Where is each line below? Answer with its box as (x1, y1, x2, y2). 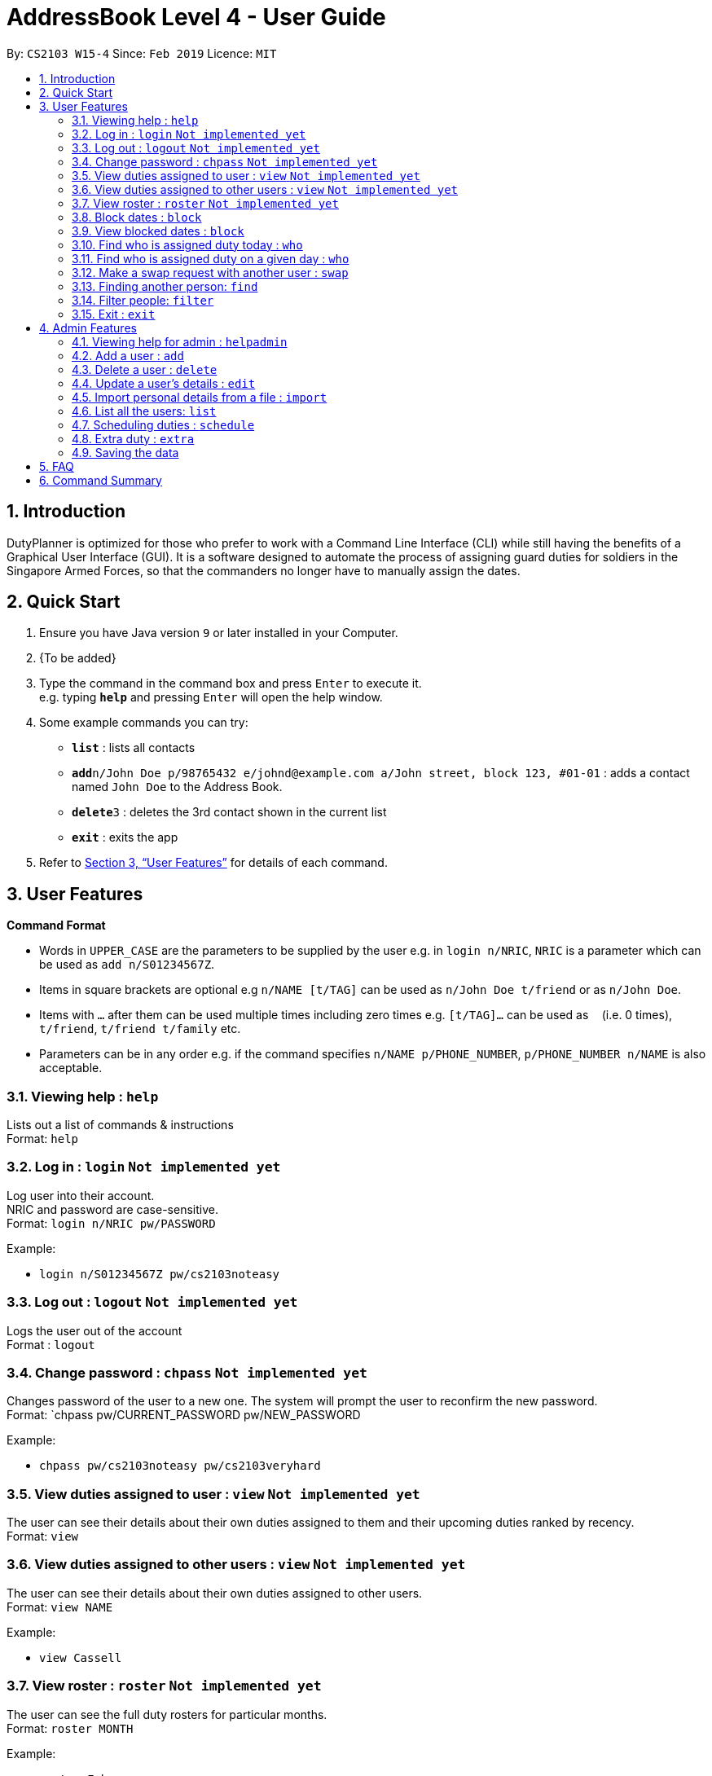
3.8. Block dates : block (72, 209, 202, 224)
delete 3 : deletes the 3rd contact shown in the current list (72, 805, 387, 820)
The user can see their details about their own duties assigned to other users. (7, 1585, 423, 1600)
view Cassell (39, 1651, 122, 1664)
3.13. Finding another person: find (72, 279, 258, 293)
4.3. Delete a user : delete (72, 362, 218, 376)
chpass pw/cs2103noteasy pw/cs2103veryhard (39, 1459, 321, 1473)
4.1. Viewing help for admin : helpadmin (72, 334, 288, 349)
